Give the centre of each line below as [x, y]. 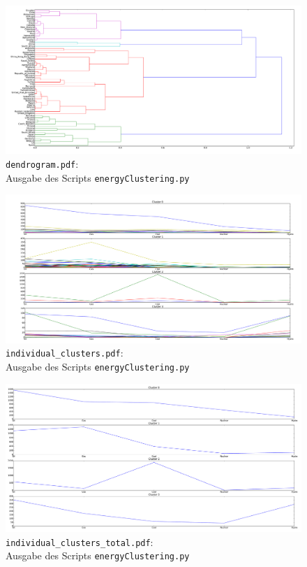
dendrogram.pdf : [42, 164]
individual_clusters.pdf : [65, 353]
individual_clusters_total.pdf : [80, 541]
